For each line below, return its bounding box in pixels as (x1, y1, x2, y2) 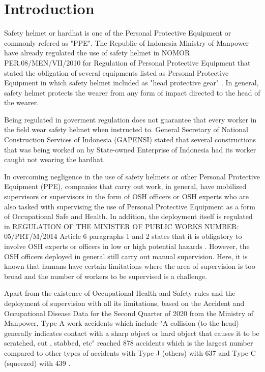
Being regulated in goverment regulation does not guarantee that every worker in (4, 114, 257, 125)
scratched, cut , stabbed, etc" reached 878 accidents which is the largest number (4, 337, 253, 348)
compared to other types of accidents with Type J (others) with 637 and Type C (4, 347, 256, 358)
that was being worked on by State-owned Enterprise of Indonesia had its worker (4, 144, 256, 154)
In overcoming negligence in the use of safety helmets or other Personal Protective (4, 171, 260, 181)
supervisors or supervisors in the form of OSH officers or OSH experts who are (4, 191, 249, 202)
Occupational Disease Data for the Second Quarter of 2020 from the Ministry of (4, 307, 254, 318)
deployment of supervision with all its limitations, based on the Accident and (4, 297, 245, 308)
